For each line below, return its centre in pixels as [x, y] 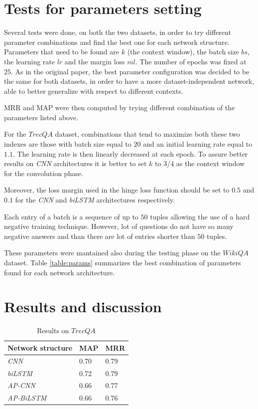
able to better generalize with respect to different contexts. [94, 91]
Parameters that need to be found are [62, 52]
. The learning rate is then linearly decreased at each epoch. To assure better [130, 153]
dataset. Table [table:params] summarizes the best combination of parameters [123, 262]
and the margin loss [95, 61]
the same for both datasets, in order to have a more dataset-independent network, [129, 81]
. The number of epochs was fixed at [191, 61]
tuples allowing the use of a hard [200, 216]
